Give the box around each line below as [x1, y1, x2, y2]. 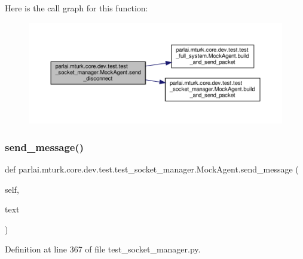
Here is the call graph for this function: [5, 2, 148, 14]
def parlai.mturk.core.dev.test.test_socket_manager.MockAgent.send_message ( [5, 163, 299, 175]
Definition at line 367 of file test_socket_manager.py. [5, 243, 201, 255]
